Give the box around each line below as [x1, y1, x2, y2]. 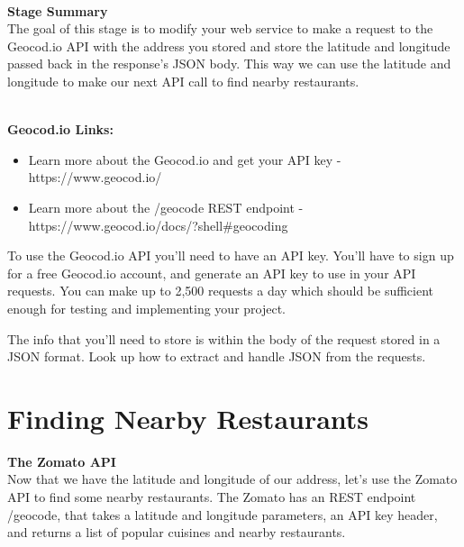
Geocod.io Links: [7, 120, 114, 139]
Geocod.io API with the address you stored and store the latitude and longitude [7, 36, 450, 55]
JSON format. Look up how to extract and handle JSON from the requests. [7, 347, 426, 366]
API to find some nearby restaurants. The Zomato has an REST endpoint [7, 488, 416, 506]
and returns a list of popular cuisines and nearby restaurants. [7, 523, 346, 542]
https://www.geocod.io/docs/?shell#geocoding [28, 215, 288, 234]
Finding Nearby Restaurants [7, 399, 369, 436]
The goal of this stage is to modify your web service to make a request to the [7, 19, 433, 38]
